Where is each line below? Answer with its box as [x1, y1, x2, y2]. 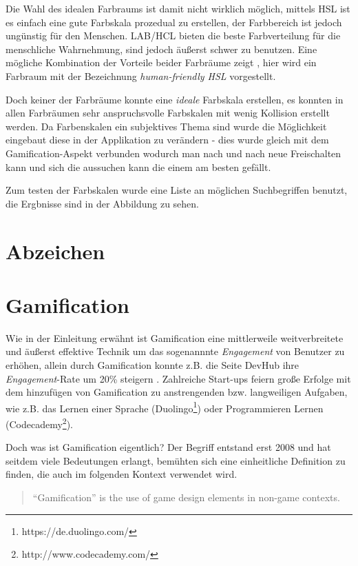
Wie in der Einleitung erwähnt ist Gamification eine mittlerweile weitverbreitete [6, 330, 344, 345]
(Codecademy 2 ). [6, 415, 74, 431]
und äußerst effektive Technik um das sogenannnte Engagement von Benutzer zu [6, 344, 345, 358]
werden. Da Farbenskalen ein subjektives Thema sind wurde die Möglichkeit [6, 119, 327, 133]
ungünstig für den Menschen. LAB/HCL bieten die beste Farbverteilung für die [6, 28, 341, 43]
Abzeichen [6, 236, 105, 265]
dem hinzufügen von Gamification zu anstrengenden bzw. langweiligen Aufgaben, [6, 385, 348, 399]
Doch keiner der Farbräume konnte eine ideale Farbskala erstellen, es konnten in [6, 92, 344, 106]
